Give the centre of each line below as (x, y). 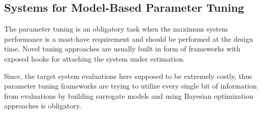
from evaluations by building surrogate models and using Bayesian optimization (129, 95)
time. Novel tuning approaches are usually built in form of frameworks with (122, 49)
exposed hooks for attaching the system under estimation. (94, 58)
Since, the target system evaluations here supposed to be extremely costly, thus (128, 76)
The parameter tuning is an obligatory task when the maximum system (116, 29)
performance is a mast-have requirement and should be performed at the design (129, 38)
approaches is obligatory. (43, 106)
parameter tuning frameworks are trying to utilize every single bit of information (130, 86)
